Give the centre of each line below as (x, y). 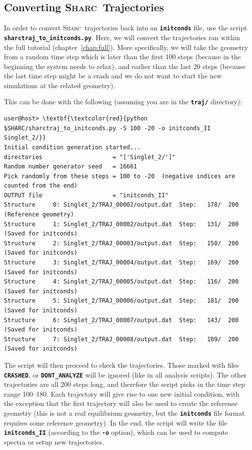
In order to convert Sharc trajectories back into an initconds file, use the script (126, 28)
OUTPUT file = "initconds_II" (86, 195)
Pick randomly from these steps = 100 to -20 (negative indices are (120, 176)
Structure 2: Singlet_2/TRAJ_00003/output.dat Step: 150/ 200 (121, 243)
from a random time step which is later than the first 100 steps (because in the (122, 57)
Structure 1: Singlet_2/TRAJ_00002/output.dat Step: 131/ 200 (121, 224)
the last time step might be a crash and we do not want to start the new (113, 76)
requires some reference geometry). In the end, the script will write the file (116, 422)
